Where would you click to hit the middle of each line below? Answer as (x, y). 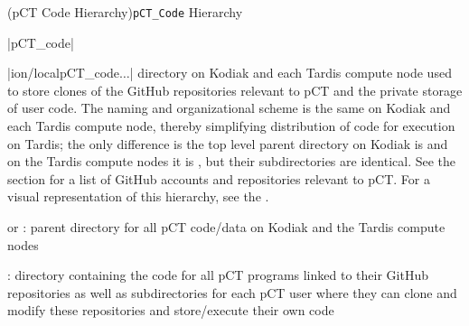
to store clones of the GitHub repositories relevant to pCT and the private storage (235, 90)
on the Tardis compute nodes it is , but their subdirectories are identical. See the (232, 161)
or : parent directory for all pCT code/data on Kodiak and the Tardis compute (226, 227)
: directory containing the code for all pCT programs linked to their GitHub (218, 275)
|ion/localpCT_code (64, 73)
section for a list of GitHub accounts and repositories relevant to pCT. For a (219, 178)
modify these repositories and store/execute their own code (171, 310)
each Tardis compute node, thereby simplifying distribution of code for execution (231, 126)
